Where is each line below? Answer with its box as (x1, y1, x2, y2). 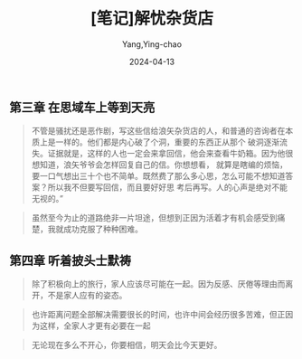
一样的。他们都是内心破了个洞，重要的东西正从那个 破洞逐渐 (55, 137, 280, 147)
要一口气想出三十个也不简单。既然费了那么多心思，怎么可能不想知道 (31, 171, 286, 182)
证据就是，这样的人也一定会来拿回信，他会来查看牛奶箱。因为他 (47, 148, 286, 159)
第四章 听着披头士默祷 (9, 252, 131, 268)
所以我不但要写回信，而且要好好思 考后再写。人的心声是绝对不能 (47, 182, 288, 193)
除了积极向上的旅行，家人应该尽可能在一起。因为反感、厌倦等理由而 (31, 279, 286, 289)
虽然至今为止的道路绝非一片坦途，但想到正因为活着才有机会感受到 (31, 213, 278, 223)
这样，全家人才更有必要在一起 (39, 320, 151, 331)
